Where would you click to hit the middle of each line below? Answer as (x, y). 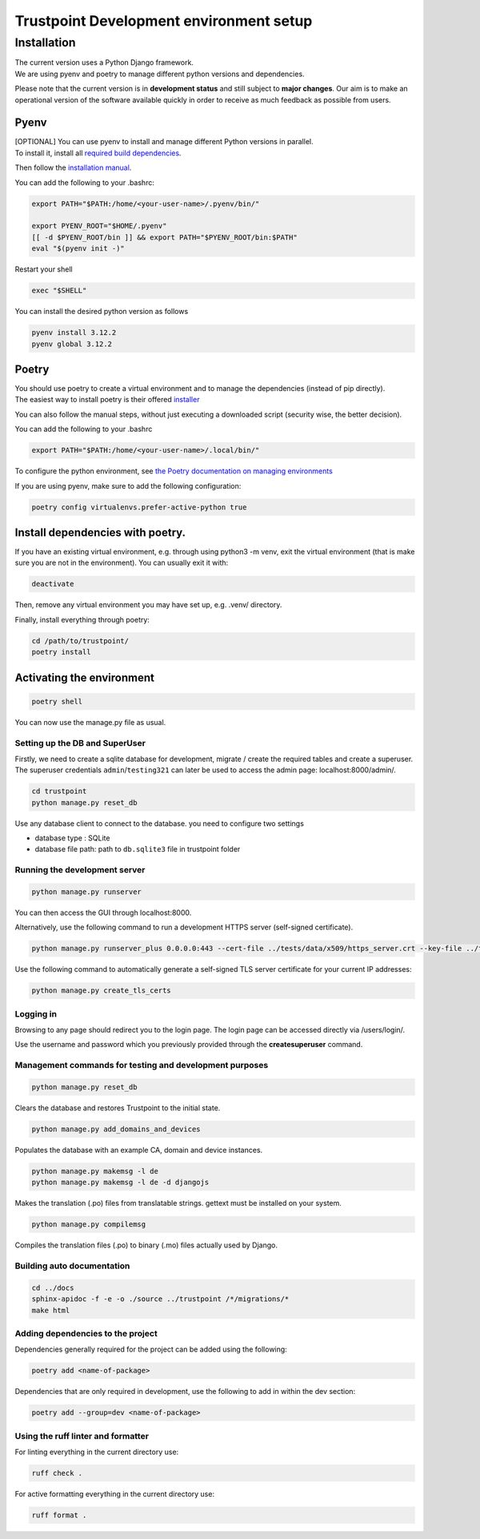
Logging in (36, 1013)
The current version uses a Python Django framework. (104, 62)
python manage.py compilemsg (89, 1225)
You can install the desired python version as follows (102, 312)
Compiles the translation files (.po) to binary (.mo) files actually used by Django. (146, 1245)
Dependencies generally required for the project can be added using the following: (151, 1349)
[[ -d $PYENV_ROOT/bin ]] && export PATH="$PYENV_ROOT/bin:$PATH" (164, 237)
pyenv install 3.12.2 (74, 333)
